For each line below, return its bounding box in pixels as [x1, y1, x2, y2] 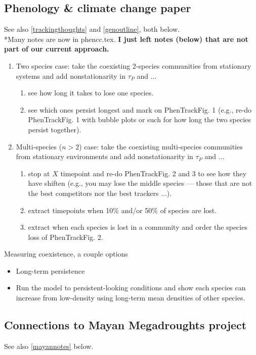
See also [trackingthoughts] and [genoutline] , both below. [4, 24, 180, 34]
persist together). [28, 124, 81, 134]
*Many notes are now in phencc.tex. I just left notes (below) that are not [4, 33, 248, 44]
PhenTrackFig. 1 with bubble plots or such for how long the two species [28, 114, 251, 125]
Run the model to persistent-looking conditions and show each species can [16, 282, 246, 293]
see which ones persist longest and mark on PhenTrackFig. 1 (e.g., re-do [28, 104, 252, 115]
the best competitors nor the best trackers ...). [28, 187, 172, 198]
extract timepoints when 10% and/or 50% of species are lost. [28, 205, 217, 215]
